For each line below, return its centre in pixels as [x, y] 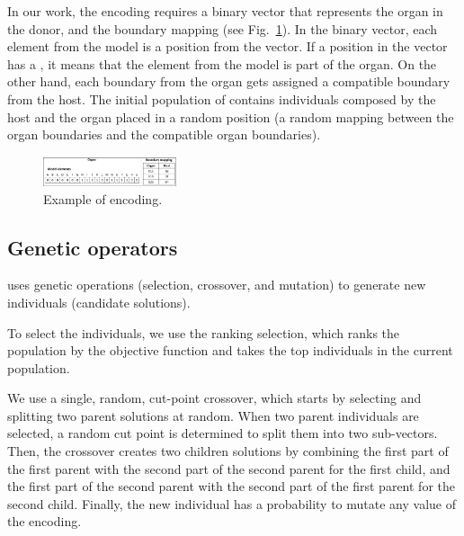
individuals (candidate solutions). [99, 302]
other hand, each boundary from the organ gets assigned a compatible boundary [229, 81]
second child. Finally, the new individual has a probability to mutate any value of [232, 503]
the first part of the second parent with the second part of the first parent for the [231, 486]
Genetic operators [93, 247]
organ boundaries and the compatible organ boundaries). [164, 134]
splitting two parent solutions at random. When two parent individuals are [213, 415]
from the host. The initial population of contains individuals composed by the [222, 98]
